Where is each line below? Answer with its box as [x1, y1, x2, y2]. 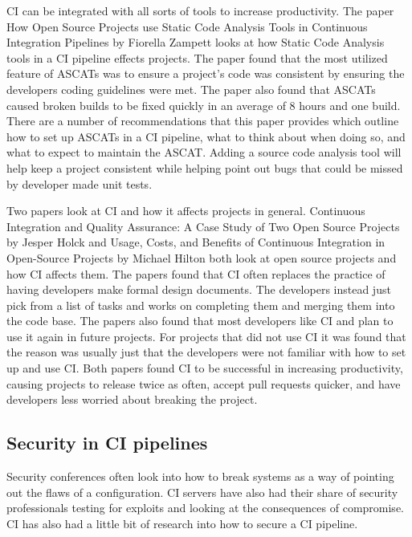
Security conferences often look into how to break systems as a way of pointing [6, 468, 394, 485]
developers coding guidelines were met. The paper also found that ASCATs [6, 80, 376, 97]
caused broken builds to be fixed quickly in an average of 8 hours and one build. [6, 96, 401, 113]
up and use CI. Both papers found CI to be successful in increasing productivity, [6, 360, 403, 376]
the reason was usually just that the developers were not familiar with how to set [6, 344, 406, 360]
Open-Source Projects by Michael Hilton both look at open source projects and [6, 249, 397, 266]
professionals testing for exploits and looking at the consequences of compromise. [6, 499, 404, 516]
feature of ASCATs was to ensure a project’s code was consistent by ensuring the [6, 65, 405, 82]
